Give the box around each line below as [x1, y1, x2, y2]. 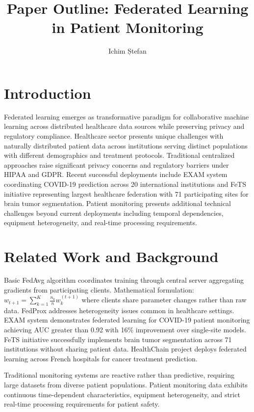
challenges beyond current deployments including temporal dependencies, [4, 207, 224, 218]
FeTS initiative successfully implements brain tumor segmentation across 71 [4, 334, 232, 344]
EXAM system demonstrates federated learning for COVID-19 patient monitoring [4, 315, 250, 325]
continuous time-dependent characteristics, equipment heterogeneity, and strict [4, 389, 240, 399]
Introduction [4, 83, 91, 103]
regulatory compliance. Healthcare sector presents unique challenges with [4, 131, 224, 141]
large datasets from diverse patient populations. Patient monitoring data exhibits [4, 380, 248, 390]
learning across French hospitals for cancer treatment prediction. [4, 353, 198, 363]
